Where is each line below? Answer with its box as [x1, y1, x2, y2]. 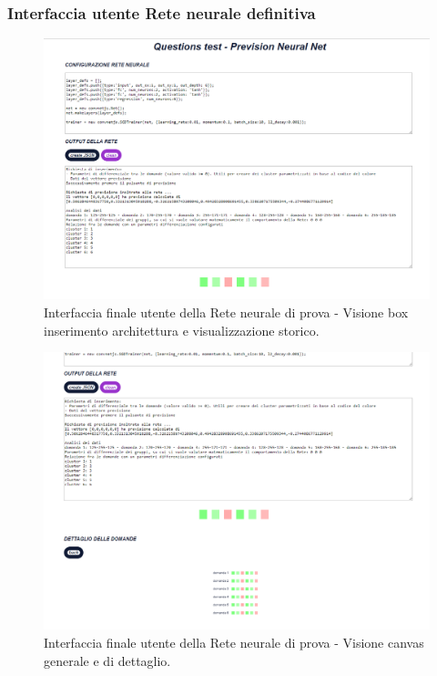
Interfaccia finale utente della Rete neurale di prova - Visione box [44, 302, 409, 321]
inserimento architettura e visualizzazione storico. [44, 320, 320, 339]
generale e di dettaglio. [44, 650, 171, 670]
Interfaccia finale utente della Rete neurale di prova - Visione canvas [44, 633, 424, 652]
